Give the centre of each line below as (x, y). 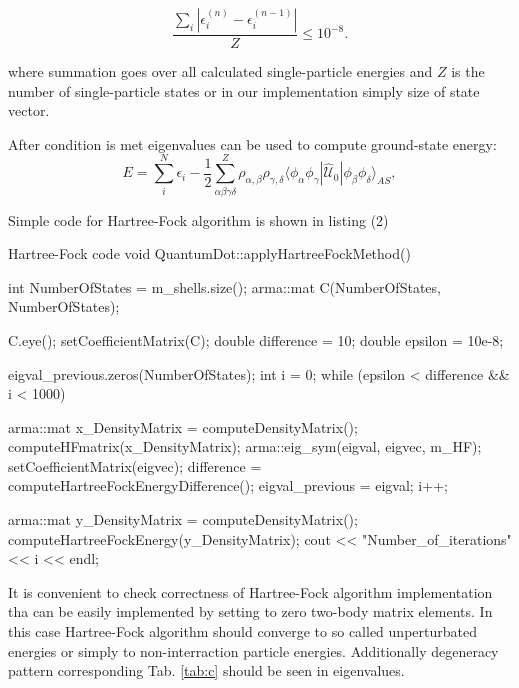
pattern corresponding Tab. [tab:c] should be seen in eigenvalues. (206, 670)
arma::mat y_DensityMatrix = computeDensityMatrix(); (183, 519)
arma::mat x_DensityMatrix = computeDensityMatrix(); (183, 426)
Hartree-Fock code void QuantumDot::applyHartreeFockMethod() (209, 253)
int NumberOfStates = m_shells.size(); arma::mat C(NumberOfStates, (224, 286)
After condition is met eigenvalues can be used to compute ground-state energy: (252, 143)
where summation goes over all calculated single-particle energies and (220, 71)
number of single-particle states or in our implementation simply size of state (244, 90)
